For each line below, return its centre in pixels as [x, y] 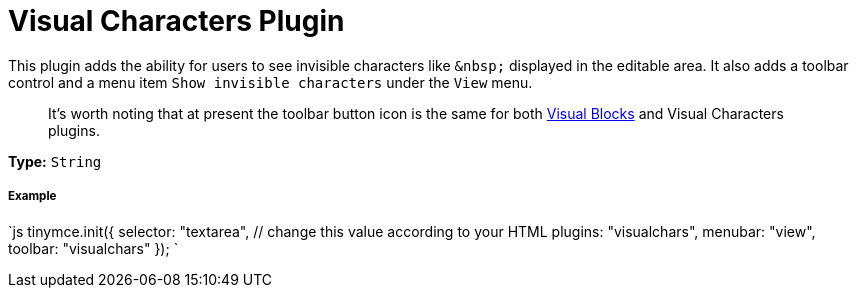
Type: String [55, 161]
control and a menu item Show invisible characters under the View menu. [270, 82]
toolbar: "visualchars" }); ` [93, 248]
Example [32, 196]
